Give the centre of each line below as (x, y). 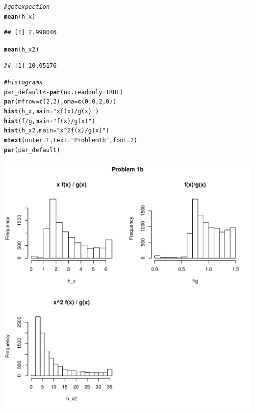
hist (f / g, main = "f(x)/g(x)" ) (50, 121)
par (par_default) (32, 150)
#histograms (23, 83)
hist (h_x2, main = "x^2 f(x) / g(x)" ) (57, 131)
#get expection (27, 7)
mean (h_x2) (22, 49)
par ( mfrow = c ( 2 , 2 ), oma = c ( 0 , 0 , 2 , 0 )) (60, 102)
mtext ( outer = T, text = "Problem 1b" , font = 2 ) (71, 141)
